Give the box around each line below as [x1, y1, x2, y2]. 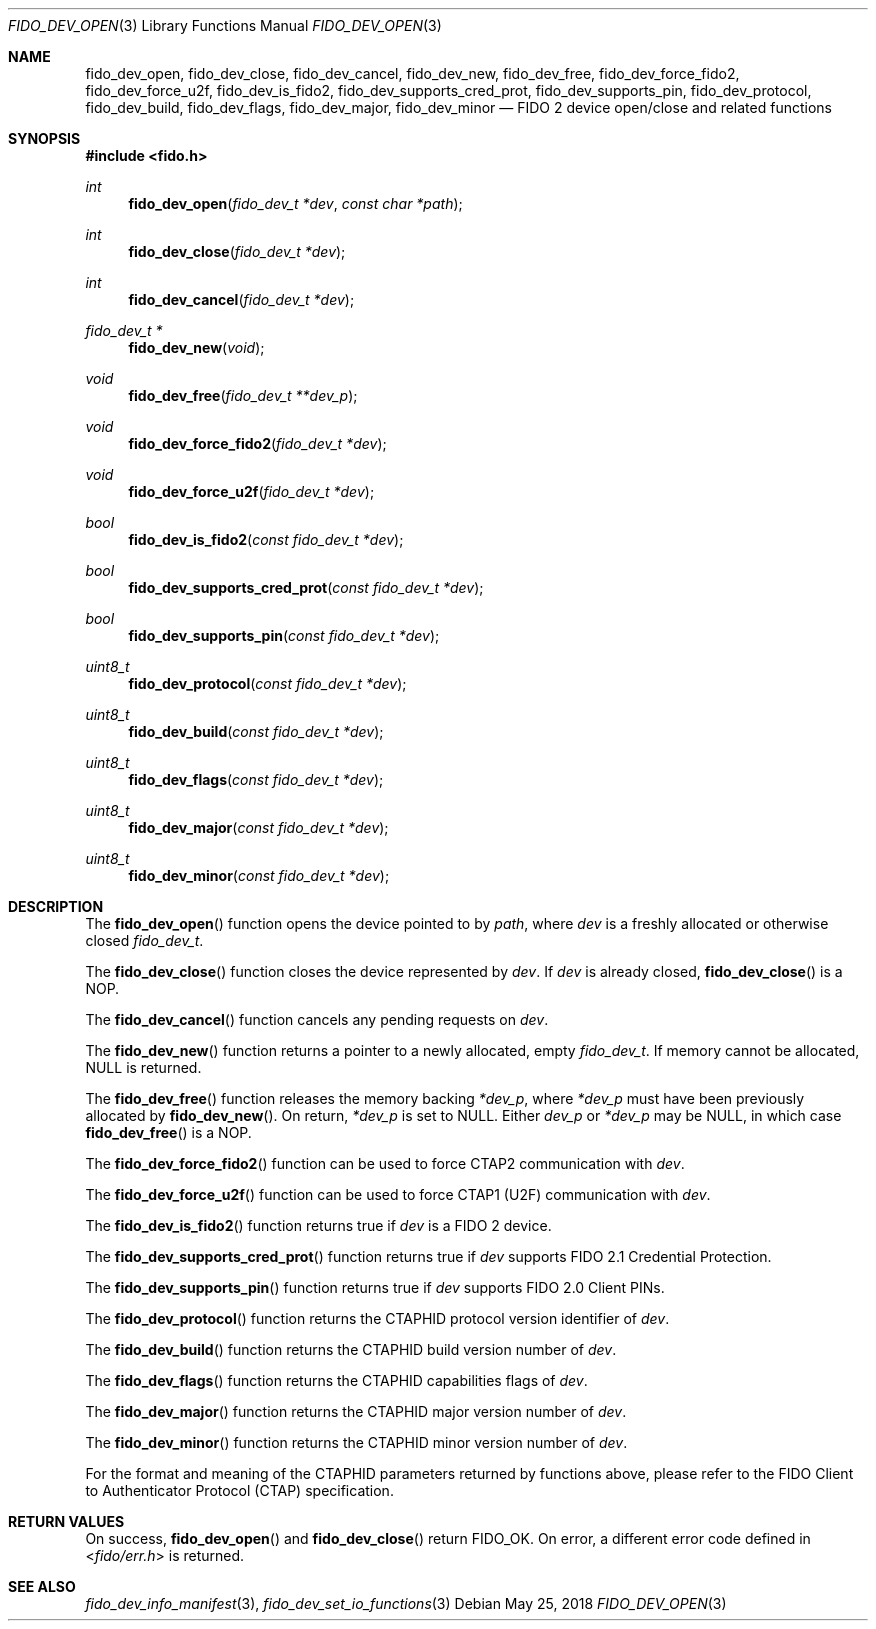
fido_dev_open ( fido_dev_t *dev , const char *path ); [128, 195, 463, 212]
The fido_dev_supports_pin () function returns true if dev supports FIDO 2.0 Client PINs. [85, 1279, 665, 1296]
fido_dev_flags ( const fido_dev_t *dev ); [128, 771, 384, 788]
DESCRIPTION [8, 898, 104, 915]
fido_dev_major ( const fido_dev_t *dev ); [128, 819, 389, 836]
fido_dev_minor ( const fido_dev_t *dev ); [128, 867, 390, 884]
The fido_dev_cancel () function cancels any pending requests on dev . [85, 1011, 549, 1028]
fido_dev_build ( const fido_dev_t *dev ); [128, 723, 384, 740]
